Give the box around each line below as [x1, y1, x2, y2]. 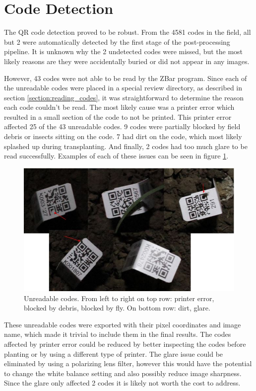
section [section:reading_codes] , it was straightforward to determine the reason [4, 92, 244, 102]
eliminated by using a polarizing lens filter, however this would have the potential [4, 358, 252, 369]
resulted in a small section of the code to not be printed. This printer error [4, 111, 232, 122]
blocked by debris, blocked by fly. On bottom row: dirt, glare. [24, 303, 210, 313]
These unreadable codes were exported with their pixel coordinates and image [4, 319, 241, 329]
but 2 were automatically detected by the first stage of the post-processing [4, 36, 230, 47]
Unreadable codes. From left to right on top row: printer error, [24, 293, 214, 303]
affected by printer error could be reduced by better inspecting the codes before [4, 339, 246, 349]
